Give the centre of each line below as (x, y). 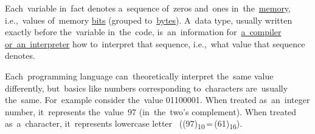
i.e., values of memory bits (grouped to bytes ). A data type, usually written (149, 20)
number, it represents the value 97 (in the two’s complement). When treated (151, 111)
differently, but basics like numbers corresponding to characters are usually (147, 88)
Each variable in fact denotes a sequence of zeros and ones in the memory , (148, 8)
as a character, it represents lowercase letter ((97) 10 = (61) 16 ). (124, 124)
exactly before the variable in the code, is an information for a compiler (143, 32)
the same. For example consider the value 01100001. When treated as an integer (157, 100)
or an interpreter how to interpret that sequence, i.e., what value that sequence (155, 43)
